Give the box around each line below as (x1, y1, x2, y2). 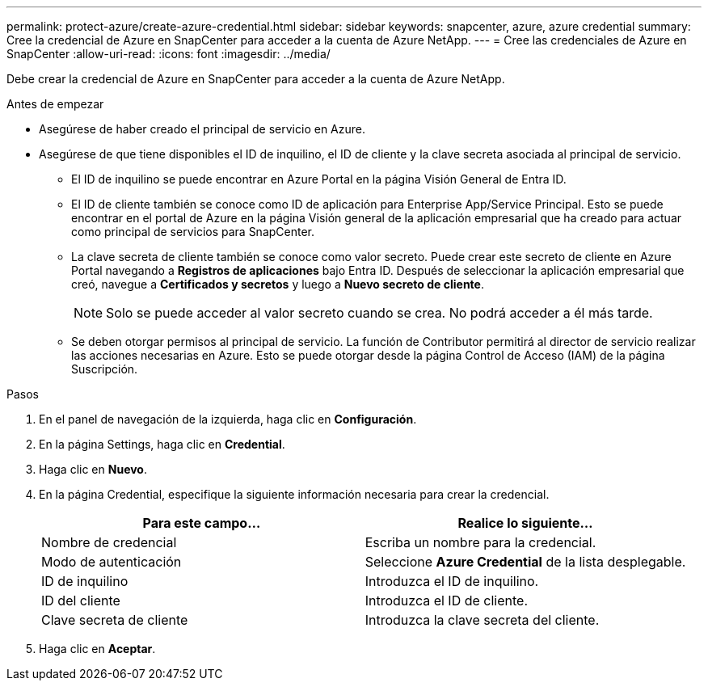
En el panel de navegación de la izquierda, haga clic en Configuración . (39, 412, 417, 426)
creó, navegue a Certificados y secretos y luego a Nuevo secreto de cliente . (71, 277, 484, 291)
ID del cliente (41, 592, 120, 609)
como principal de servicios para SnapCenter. (71, 225, 315, 238)
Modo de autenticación (41, 554, 182, 570)
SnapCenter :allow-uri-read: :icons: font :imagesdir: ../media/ (6, 47, 331, 61)
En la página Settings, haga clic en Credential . (39, 437, 285, 451)
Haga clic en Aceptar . (39, 642, 156, 655)
